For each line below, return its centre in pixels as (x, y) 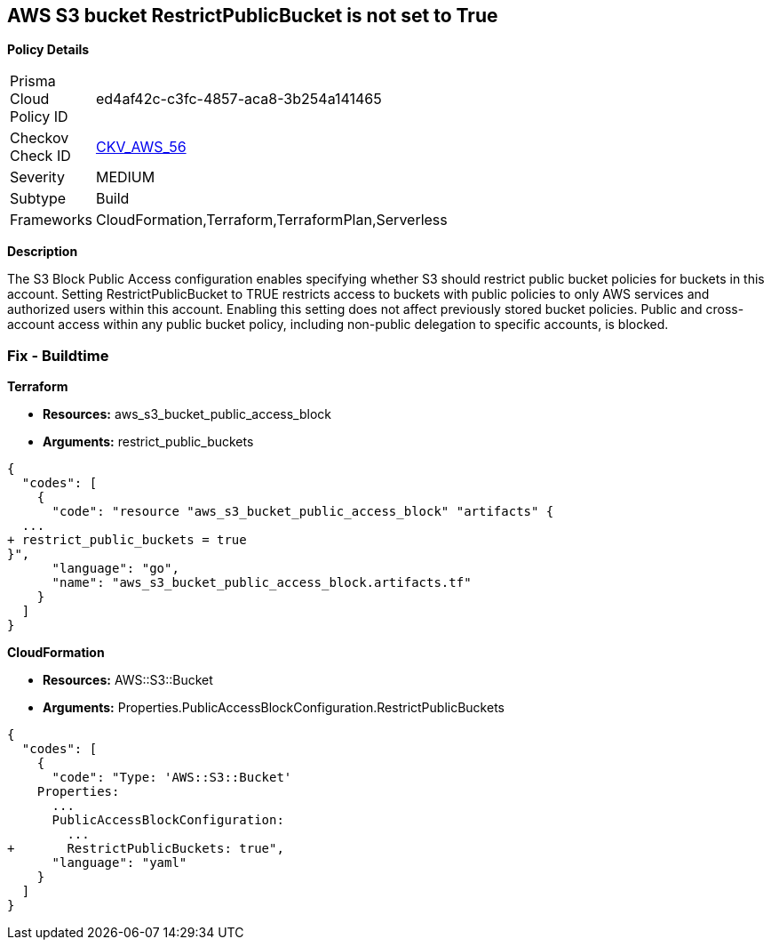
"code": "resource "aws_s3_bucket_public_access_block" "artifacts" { (303, 512)
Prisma (33, 81)
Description (43, 252)
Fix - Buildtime (58, 355)
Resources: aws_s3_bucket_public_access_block (187, 414)
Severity (37, 177)
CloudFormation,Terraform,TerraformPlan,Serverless (271, 220)
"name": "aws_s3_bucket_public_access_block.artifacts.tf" (262, 583)
